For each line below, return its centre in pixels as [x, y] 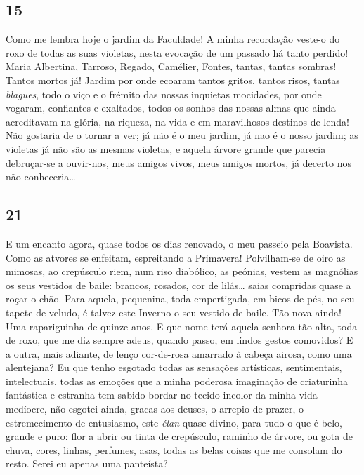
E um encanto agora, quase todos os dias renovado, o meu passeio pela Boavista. [179, 243]
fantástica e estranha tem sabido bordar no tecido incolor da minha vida [162, 395]
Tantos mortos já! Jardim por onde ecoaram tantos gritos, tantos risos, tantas [173, 80]
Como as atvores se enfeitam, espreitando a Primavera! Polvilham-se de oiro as [176, 257]
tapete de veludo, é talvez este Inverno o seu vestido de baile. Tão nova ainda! [174, 312]
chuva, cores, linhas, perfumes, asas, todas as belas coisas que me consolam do [174, 449]
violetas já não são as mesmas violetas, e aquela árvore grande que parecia [166, 148]
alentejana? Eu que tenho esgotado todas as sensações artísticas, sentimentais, [174, 367]
